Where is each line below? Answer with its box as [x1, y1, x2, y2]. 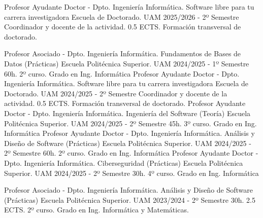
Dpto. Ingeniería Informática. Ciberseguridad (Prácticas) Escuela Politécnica [4, 157, 243, 168]
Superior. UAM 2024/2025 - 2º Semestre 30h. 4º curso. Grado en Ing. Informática [4, 167, 259, 178]
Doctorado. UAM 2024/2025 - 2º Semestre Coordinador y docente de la [4, 88, 227, 98]
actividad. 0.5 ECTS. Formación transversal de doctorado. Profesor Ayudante [4, 98, 246, 108]
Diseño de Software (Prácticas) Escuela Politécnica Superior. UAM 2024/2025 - [4, 137, 251, 148]
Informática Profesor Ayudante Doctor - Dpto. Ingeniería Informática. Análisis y [4, 128, 255, 138]
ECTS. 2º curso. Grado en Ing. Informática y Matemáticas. [4, 204, 189, 215]
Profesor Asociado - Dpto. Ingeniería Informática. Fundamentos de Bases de [4, 48, 241, 59]
